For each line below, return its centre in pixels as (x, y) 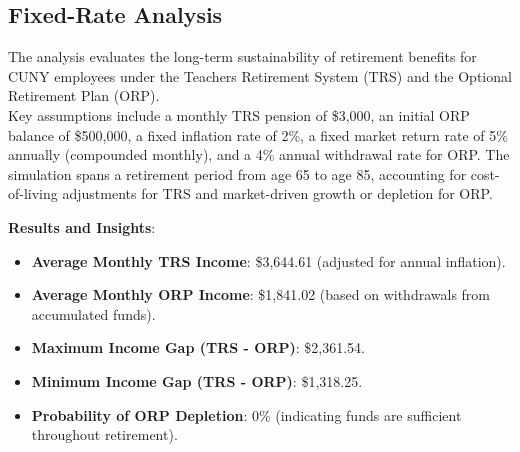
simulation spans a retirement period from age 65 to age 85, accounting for (237, 173)
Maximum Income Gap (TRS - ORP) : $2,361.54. (198, 347)
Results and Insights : (82, 226)
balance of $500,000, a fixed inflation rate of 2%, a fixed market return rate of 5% (258, 134)
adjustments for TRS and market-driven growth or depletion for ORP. (277, 193)
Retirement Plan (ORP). (84, 95)
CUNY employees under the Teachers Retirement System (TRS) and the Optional (260, 75)
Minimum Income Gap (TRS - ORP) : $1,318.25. (197, 380)
